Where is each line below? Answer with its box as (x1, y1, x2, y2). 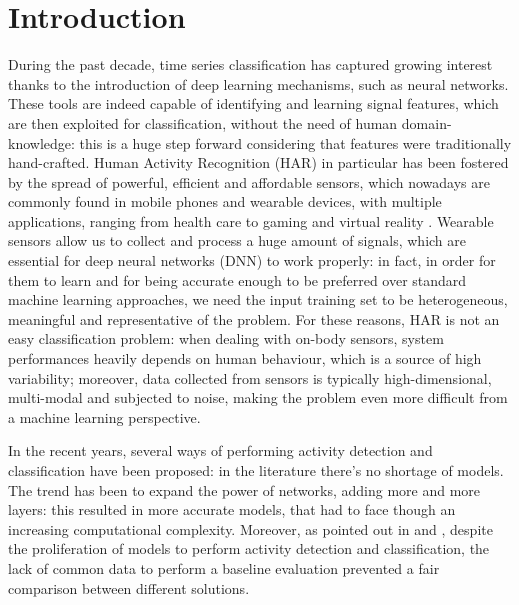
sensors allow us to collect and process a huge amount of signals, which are (8, 230, 467, 251)
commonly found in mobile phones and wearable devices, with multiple (8, 191, 442, 212)
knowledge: (8, 132, 75, 153)
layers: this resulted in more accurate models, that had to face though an (8, 499, 456, 520)
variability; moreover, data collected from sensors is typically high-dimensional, (8, 367, 492, 388)
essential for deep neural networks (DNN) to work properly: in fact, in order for (8, 250, 496, 271)
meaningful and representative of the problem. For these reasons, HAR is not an (8, 308, 500, 329)
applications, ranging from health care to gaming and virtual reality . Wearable (8, 210, 494, 231)
